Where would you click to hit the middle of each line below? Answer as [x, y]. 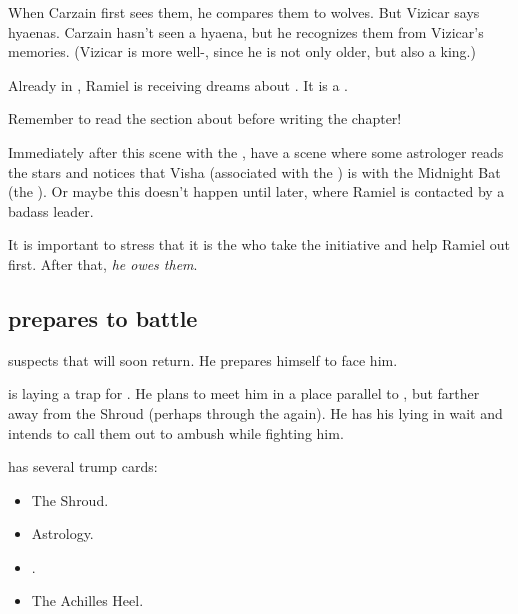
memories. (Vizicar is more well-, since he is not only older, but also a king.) [242, 51]
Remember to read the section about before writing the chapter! [205, 118]
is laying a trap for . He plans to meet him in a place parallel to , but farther [244, 393]
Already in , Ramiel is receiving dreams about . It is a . [178, 84]
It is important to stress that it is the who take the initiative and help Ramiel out [259, 244]
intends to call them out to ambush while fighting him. [176, 432]
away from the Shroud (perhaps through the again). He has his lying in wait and [255, 412]
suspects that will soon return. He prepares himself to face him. [203, 359]
